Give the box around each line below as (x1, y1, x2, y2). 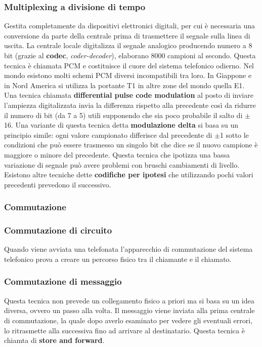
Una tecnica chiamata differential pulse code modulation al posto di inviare (4, 90, 253, 100)
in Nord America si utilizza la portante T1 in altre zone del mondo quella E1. (4, 80, 245, 90)
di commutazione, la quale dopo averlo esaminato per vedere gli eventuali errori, (4, 315, 253, 325)
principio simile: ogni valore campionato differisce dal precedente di (4, 129, 212, 140)
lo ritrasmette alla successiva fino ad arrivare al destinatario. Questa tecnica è (4, 325, 245, 335)
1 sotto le (220, 129, 249, 140)
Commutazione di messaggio (4, 275, 122, 288)
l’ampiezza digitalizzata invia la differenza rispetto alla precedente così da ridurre (4, 99, 256, 110)
